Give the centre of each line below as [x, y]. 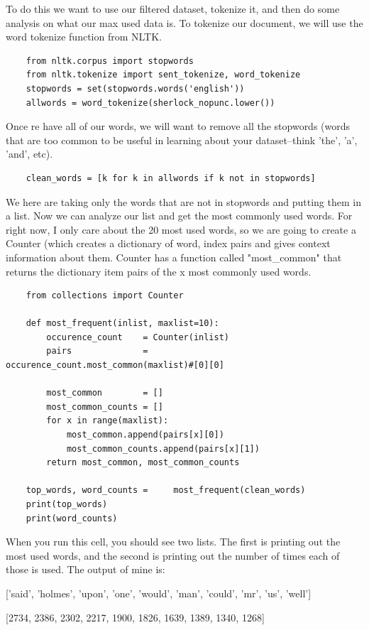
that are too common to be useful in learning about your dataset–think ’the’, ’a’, [182, 140]
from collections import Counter [105, 296]
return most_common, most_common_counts [143, 463]
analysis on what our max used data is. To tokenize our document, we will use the [184, 22]
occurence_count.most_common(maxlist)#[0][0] [115, 365]
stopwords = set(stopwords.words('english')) [135, 88]
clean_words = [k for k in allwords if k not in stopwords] [171, 178]
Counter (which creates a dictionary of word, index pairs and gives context [168, 243]
